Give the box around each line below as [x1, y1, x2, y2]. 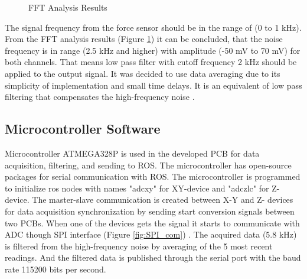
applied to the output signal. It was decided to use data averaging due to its [5, 67, 280, 79]
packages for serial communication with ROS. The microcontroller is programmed [5, 170, 301, 183]
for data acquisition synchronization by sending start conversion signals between [5, 205, 295, 217]
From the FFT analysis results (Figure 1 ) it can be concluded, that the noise [5, 33, 283, 45]
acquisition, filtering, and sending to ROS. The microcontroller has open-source [5, 158, 292, 171]
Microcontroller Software [5, 119, 161, 138]
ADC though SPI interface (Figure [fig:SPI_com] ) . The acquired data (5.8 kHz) [5, 228, 297, 241]
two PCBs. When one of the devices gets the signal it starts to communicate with [5, 216, 300, 229]
